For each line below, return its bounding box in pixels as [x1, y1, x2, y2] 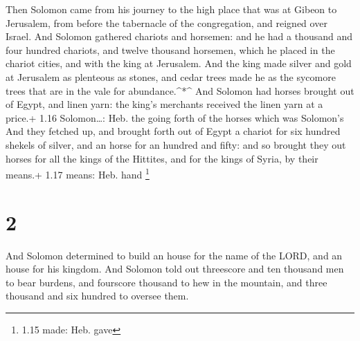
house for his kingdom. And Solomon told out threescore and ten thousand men [6, 261, 344, 276]
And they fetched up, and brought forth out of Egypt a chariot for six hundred [6, 124, 341, 138]
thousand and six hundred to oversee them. [6, 288, 189, 303]
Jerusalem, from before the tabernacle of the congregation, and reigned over [6, 15, 327, 30]
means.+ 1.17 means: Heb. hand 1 [6, 165, 150, 181]
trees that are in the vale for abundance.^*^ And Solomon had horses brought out [6, 83, 354, 98]
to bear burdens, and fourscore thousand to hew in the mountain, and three [6, 275, 327, 289]
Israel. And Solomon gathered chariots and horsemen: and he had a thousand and [6, 29, 353, 44]
